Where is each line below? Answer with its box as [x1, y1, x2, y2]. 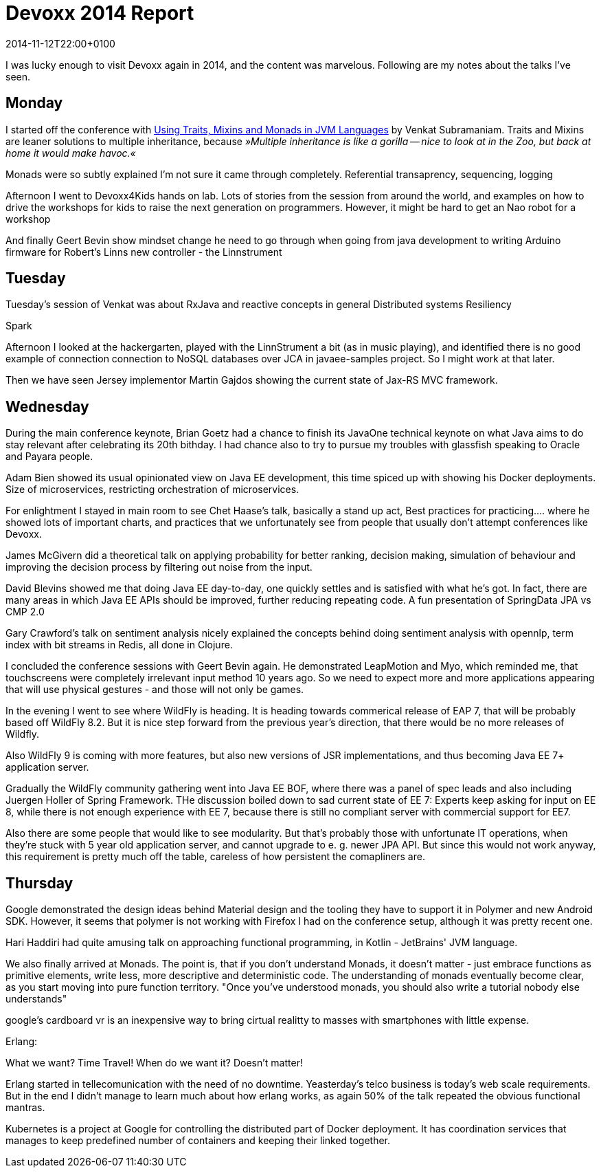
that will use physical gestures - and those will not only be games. [5, 683, 304, 696]
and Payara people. [5, 450, 93, 463]
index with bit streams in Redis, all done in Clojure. [5, 639, 233, 651]
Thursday [5, 874, 73, 892]
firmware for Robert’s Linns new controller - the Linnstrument [5, 245, 282, 258]
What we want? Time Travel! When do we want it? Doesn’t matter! [5, 1057, 303, 1069]
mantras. [5, 1101, 45, 1114]
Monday [5, 94, 63, 112]
